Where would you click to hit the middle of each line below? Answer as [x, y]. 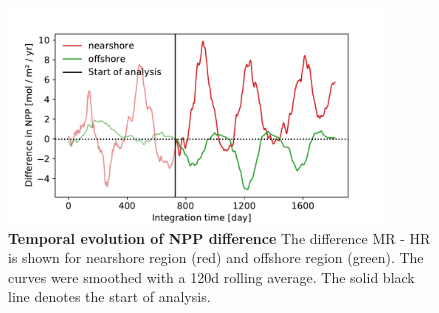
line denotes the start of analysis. [109, 296]
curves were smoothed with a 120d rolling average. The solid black [211, 276]
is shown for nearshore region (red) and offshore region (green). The [216, 257]
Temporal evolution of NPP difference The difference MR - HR [219, 237]
